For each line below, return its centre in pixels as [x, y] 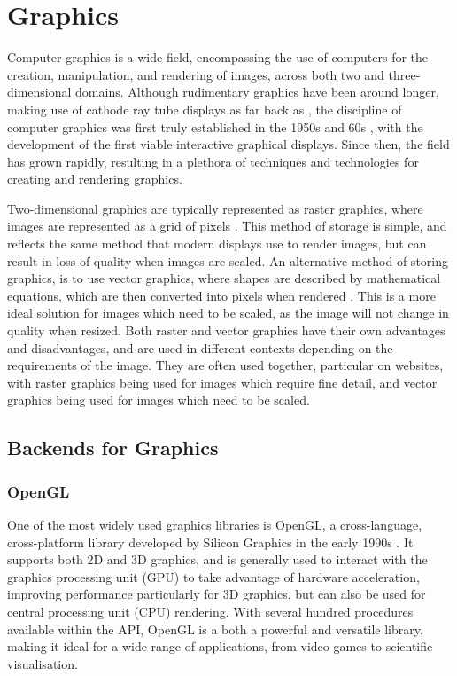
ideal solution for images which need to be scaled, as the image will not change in [228, 313]
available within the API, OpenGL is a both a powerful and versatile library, [215, 629]
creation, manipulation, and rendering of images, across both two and [196, 74]
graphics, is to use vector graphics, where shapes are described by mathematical [224, 278]
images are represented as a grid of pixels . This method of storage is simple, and [227, 226]
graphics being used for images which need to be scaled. [159, 400]
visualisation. [43, 663]
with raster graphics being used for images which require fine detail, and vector [222, 382]
